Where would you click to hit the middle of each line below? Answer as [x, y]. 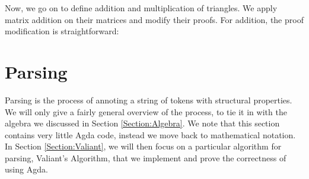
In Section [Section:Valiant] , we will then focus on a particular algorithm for [143, 146]
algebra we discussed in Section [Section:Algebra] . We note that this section [142, 123]
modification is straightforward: [62, 31]
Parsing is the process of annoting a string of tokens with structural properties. [149, 100]
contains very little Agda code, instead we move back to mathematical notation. [150, 134]
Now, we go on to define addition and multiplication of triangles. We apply [141, 8]
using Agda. [26, 169]
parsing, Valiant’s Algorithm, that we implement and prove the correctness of [146, 157]
